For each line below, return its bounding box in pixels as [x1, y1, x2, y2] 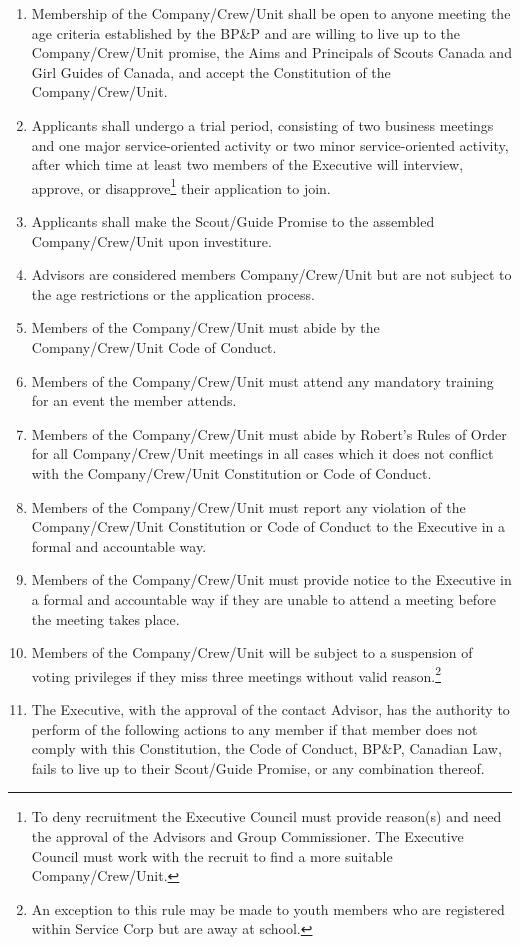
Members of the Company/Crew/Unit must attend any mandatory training [31, 370, 494, 391]
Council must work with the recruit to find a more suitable [31, 845, 393, 866]
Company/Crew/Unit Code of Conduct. [31, 336, 277, 357]
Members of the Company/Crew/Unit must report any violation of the [31, 496, 466, 517]
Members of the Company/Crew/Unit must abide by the [31, 317, 380, 338]
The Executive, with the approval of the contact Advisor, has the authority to [31, 698, 510, 719]
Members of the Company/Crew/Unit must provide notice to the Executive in [31, 569, 512, 590]
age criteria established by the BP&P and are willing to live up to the [31, 22, 461, 43]
